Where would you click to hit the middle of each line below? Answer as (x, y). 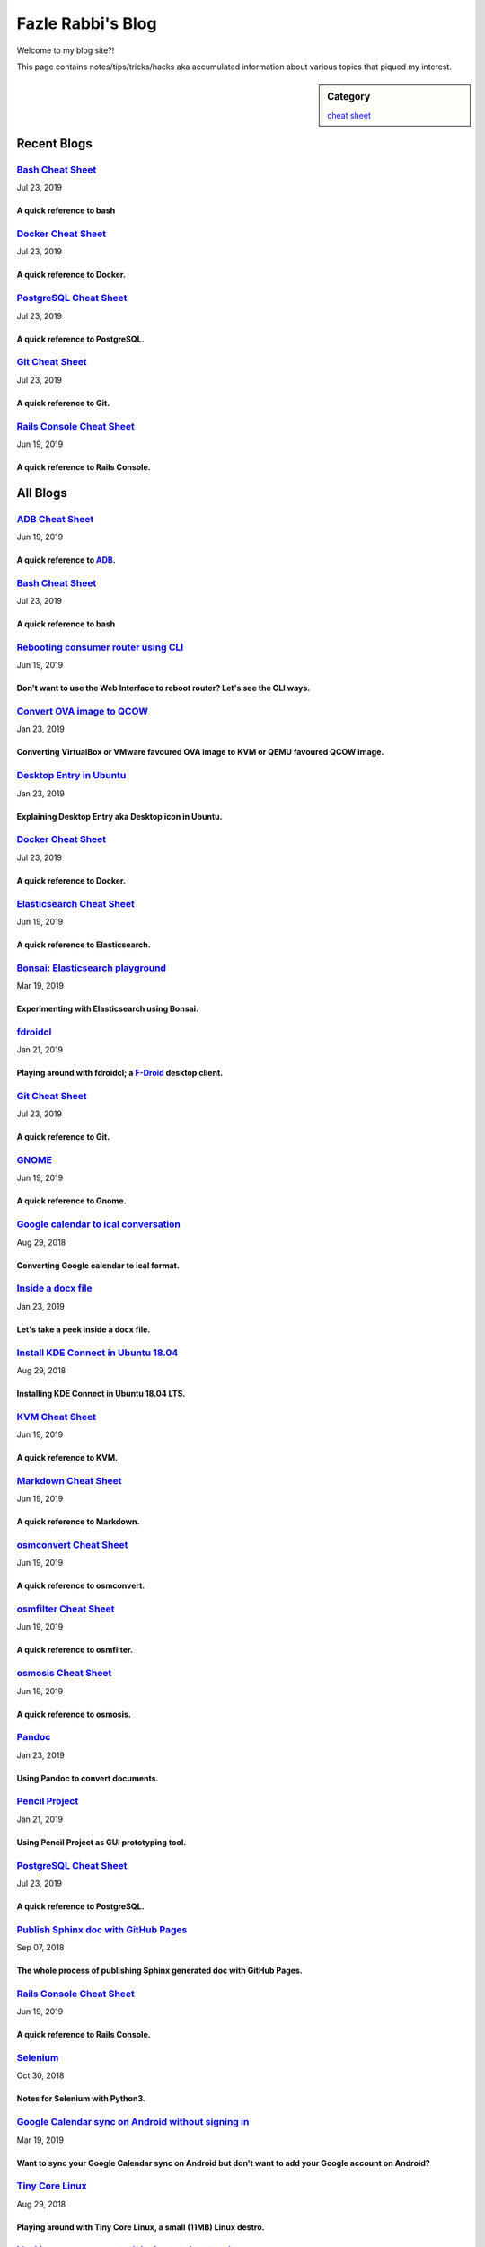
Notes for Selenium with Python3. (81, 2099)
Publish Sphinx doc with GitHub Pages (102, 1930)
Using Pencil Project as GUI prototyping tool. (101, 1842)
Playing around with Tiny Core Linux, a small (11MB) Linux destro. (141, 2227)
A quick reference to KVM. (67, 1458)
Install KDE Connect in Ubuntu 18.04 (97, 1353)
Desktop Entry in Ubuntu (71, 776)
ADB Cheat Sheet (55, 519)
